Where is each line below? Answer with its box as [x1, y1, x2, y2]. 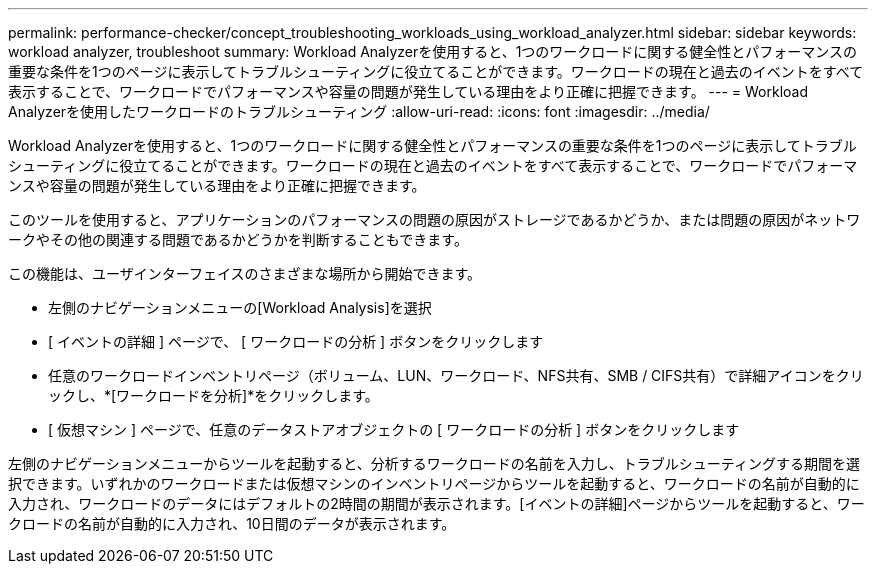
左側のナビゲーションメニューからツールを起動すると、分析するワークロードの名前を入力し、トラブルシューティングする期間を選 [8, 455, 860, 472]
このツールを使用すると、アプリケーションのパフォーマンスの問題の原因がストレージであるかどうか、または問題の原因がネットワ [8, 211, 861, 228]
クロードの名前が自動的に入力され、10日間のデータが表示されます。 [8, 515, 456, 532]
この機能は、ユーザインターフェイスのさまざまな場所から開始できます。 [8, 265, 482, 282]
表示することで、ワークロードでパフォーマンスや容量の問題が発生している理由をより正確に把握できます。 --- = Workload [8, 83, 809, 100]
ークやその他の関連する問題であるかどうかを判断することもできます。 [8, 231, 468, 248]
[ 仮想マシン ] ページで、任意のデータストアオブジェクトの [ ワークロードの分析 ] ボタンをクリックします [48, 421, 740, 438]
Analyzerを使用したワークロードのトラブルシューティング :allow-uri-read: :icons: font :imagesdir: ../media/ [8, 103, 710, 120]
